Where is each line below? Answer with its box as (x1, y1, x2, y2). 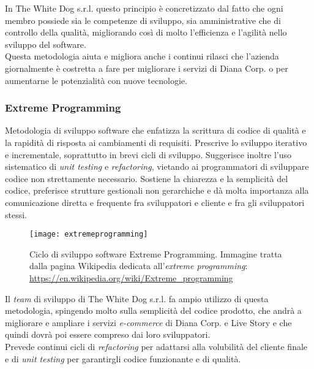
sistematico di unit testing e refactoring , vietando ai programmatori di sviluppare (5, 160, 309, 173)
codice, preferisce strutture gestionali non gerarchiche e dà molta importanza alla (5, 184, 309, 197)
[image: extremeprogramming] (29, 230, 148, 239)
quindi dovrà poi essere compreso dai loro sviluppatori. (5, 328, 211, 341)
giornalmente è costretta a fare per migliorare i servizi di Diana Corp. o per (5, 61, 288, 74)
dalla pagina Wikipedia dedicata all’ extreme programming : (29, 259, 248, 272)
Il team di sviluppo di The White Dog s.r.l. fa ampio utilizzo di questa (5, 292, 269, 305)
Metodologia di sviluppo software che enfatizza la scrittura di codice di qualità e (5, 124, 306, 137)
